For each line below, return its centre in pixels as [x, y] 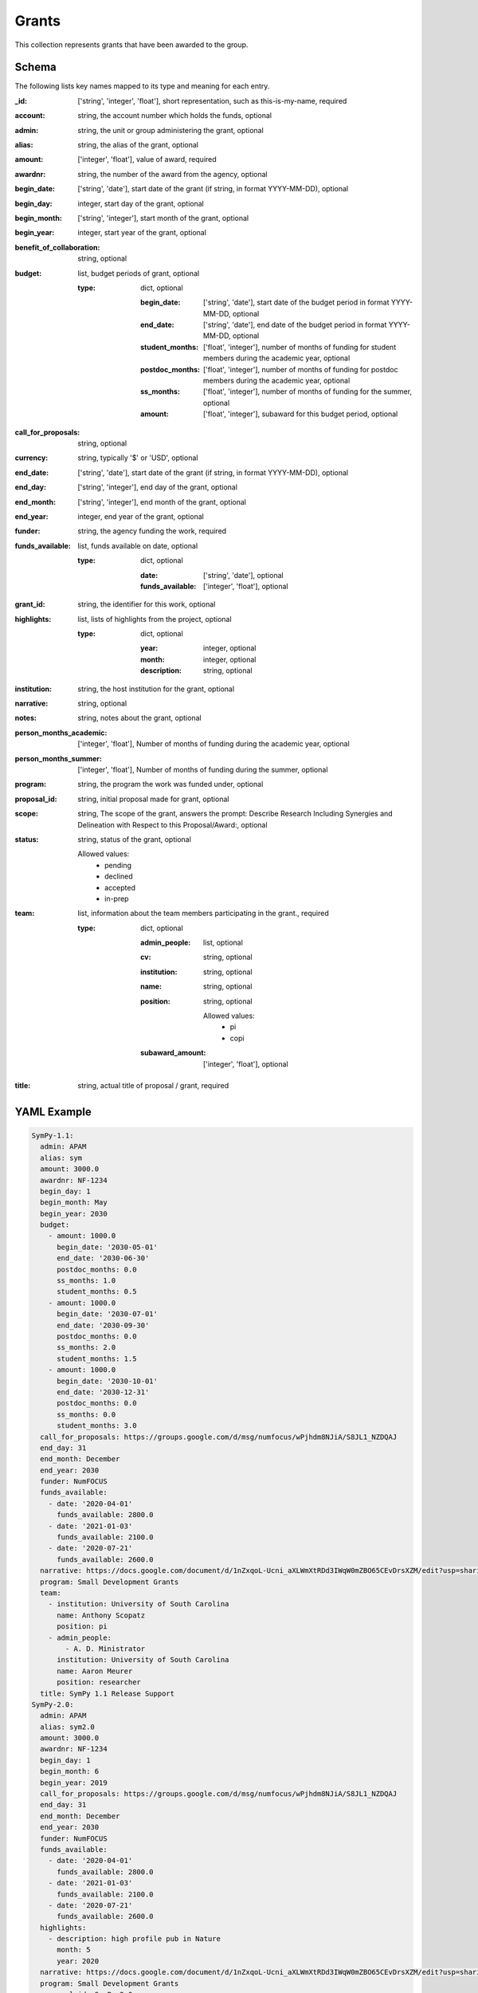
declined [119, 876]
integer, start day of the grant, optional [141, 203]
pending [118, 865]
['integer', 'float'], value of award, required [147, 159]
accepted [120, 887]
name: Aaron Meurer [95, 1671]
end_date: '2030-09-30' [103, 1325]
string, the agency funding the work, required [152, 531]
